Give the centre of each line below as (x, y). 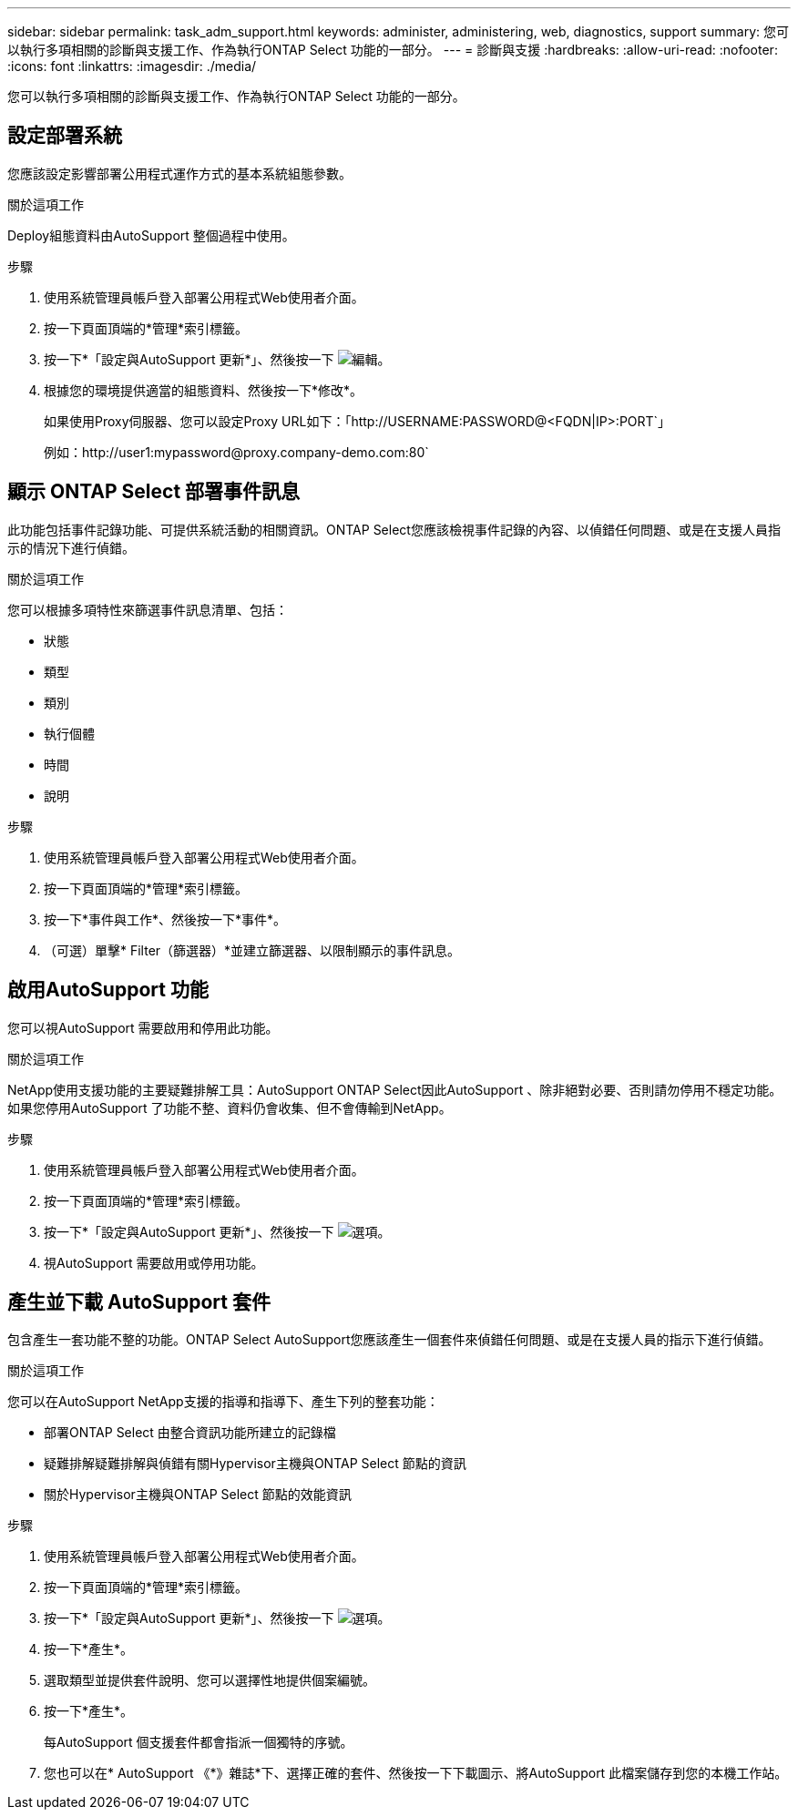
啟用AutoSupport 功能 (108, 990)
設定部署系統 (65, 136)
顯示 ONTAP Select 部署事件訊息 (154, 492)
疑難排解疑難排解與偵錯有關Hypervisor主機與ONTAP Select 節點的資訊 (255, 1464)
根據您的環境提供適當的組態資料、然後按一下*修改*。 (204, 390)
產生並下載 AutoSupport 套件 (139, 1302)
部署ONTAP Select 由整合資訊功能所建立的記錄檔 (190, 1433)
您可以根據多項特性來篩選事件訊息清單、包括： (148, 609)
